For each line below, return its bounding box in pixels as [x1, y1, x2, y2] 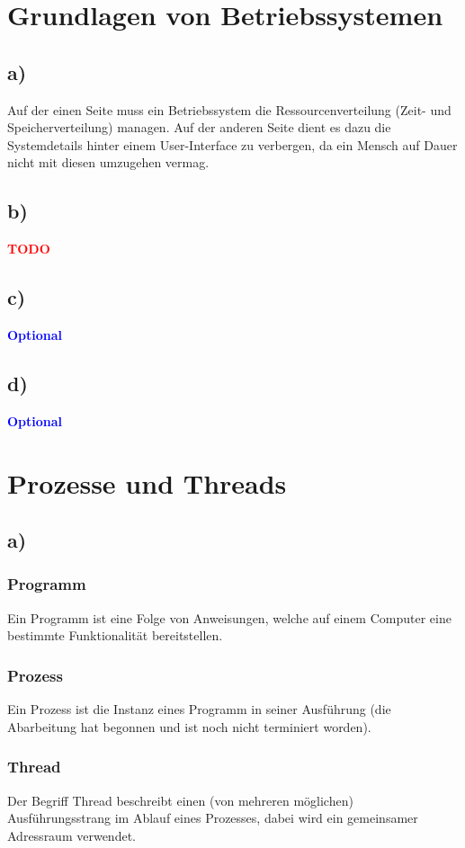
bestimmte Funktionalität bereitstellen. [7, 626, 223, 645]
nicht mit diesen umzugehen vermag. [7, 153, 210, 172]
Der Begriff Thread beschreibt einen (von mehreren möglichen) [7, 790, 353, 809]
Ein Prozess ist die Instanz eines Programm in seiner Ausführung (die [7, 700, 391, 719]
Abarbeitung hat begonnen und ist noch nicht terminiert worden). [7, 717, 371, 736]
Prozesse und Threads [7, 464, 287, 501]
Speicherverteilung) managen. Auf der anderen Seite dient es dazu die [7, 118, 391, 137]
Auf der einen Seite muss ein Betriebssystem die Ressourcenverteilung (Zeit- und [7, 100, 452, 119]
